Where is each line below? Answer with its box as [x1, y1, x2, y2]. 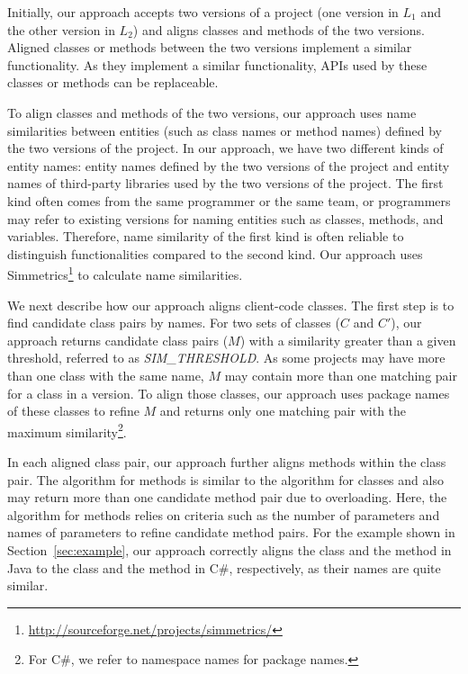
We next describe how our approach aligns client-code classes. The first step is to [7, 295, 454, 314]
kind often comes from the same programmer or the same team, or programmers [7, 191, 451, 210]
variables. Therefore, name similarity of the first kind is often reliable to [7, 227, 404, 246]
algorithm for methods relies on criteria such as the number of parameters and [7, 505, 440, 524]
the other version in [7, 20, 115, 39]
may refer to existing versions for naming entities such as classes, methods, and [7, 209, 444, 228]
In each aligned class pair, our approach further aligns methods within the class [7, 452, 446, 471]
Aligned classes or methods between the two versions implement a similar [7, 38, 412, 57]
